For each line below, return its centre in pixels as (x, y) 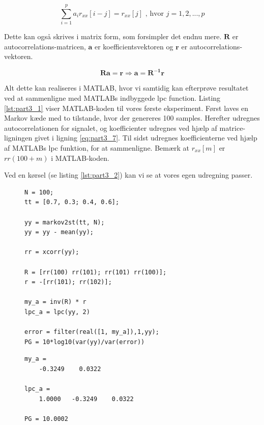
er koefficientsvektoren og (134, 46)
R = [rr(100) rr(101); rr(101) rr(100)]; (96, 272)
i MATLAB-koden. (80, 158)
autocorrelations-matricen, (45, 46)
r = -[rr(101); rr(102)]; (68, 282)
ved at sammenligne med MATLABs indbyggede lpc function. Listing (112, 98)
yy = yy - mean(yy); (59, 232)
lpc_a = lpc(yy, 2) (57, 312)
